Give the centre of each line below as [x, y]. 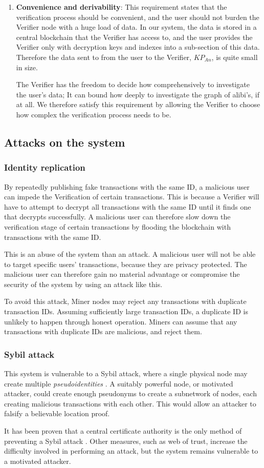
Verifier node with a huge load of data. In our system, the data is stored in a [136, 27]
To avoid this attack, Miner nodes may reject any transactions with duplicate [125, 301]
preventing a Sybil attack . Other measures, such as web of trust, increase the [126, 441]
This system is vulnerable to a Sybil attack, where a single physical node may [126, 373]
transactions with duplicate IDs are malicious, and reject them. [103, 331]
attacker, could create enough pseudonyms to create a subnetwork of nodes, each [130, 393]
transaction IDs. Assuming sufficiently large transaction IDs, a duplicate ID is [126, 311]
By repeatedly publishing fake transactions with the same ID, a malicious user [127, 186]
